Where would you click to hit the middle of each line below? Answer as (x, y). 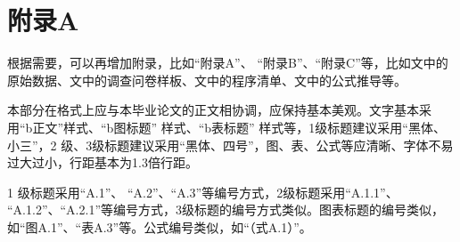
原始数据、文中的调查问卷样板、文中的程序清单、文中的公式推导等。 (207, 80)
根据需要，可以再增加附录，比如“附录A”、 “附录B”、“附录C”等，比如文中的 (228, 63)
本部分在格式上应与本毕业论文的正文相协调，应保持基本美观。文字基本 (213, 110)
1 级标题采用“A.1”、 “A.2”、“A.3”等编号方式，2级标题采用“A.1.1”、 (203, 192)
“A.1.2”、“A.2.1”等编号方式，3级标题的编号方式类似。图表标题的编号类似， (226, 210)
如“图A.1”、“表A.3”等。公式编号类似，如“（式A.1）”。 (160, 226)
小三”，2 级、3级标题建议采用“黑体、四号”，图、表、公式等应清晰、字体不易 (230, 145)
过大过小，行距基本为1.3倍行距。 (103, 162)
